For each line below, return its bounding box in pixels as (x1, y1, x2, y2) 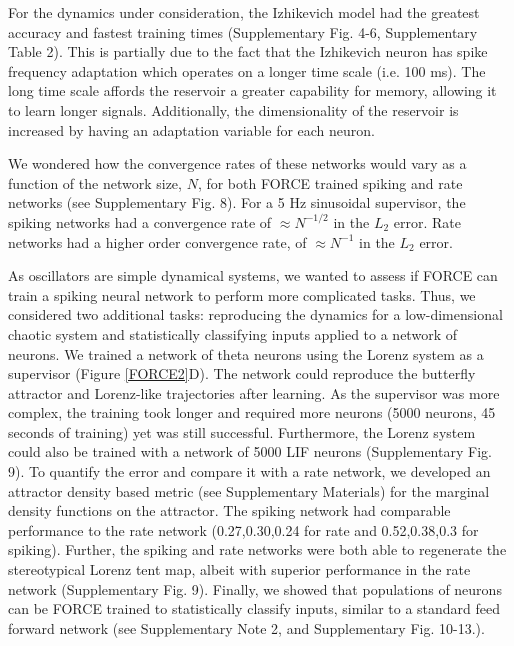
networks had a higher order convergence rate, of (8, 231, 307, 252)
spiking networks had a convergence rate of (8, 211, 272, 232)
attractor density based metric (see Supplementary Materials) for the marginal (8, 480, 490, 501)
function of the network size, (8, 172, 182, 193)
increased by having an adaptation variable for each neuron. (8, 119, 375, 140)
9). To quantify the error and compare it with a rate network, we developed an (8, 461, 491, 482)
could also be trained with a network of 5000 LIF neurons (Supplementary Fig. (8, 441, 492, 462)
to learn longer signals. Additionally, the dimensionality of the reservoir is (8, 99, 459, 120)
